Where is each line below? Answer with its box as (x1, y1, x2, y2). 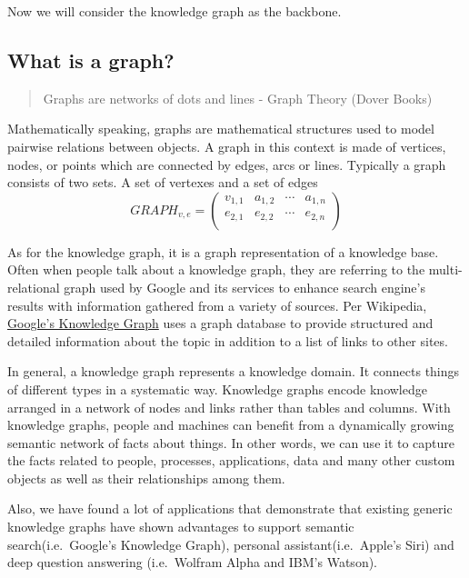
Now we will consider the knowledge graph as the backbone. (7, 2, 342, 20)
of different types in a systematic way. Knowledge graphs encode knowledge (7, 379, 427, 398)
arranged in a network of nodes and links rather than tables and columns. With (7, 397, 451, 416)
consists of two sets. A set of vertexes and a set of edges (7, 173, 318, 192)
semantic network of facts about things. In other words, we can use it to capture (7, 433, 455, 452)
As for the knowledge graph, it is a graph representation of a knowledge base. (7, 242, 439, 261)
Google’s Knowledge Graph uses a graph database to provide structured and (7, 314, 434, 333)
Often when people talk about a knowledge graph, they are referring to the (7, 260, 425, 279)
